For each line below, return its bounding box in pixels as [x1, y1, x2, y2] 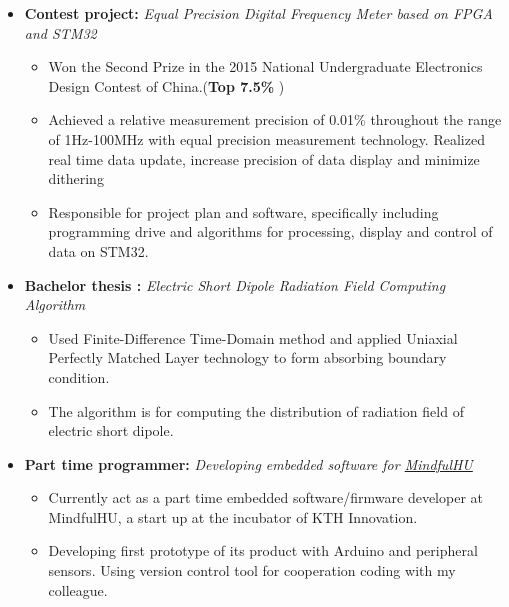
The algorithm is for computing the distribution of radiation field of [48, 400, 464, 421]
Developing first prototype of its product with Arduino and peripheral [48, 540, 478, 561]
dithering [48, 168, 104, 189]
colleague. [48, 579, 108, 600]
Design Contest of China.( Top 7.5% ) [48, 75, 285, 96]
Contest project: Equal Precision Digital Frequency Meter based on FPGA [24, 3, 493, 23]
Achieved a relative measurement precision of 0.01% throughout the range [48, 109, 502, 130]
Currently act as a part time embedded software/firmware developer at [48, 487, 483, 508]
